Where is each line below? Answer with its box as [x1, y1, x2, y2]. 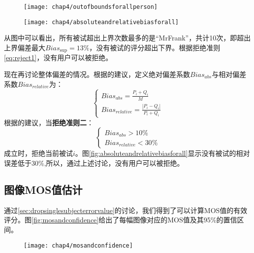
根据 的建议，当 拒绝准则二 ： [4, 117, 94, 127]
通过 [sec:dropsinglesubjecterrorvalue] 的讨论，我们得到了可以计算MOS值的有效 [4, 205, 248, 215]
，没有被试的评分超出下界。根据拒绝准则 [89, 42, 221, 52]
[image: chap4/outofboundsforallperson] [24, 3, 158, 10]
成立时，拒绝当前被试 [4, 148, 73, 158]
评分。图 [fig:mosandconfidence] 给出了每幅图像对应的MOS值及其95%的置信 [4, 215, 237, 225]
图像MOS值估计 [4, 182, 83, 197]
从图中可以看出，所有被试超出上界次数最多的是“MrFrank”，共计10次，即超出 [4, 33, 251, 43]
